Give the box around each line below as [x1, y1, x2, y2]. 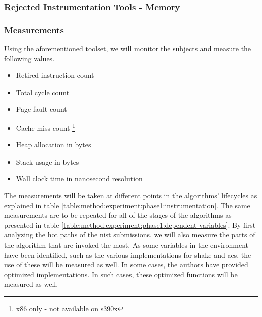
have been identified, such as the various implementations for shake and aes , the [4, 249, 251, 260]
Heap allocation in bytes [16, 139, 91, 150]
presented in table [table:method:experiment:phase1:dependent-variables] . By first [4, 219, 256, 230]
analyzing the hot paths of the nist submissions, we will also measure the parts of [4, 229, 255, 240]
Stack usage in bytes [16, 156, 79, 167]
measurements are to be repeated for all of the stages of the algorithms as [4, 210, 232, 220]
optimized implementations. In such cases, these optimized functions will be [4, 269, 238, 279]
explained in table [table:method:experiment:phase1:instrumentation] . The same [4, 200, 250, 210]
